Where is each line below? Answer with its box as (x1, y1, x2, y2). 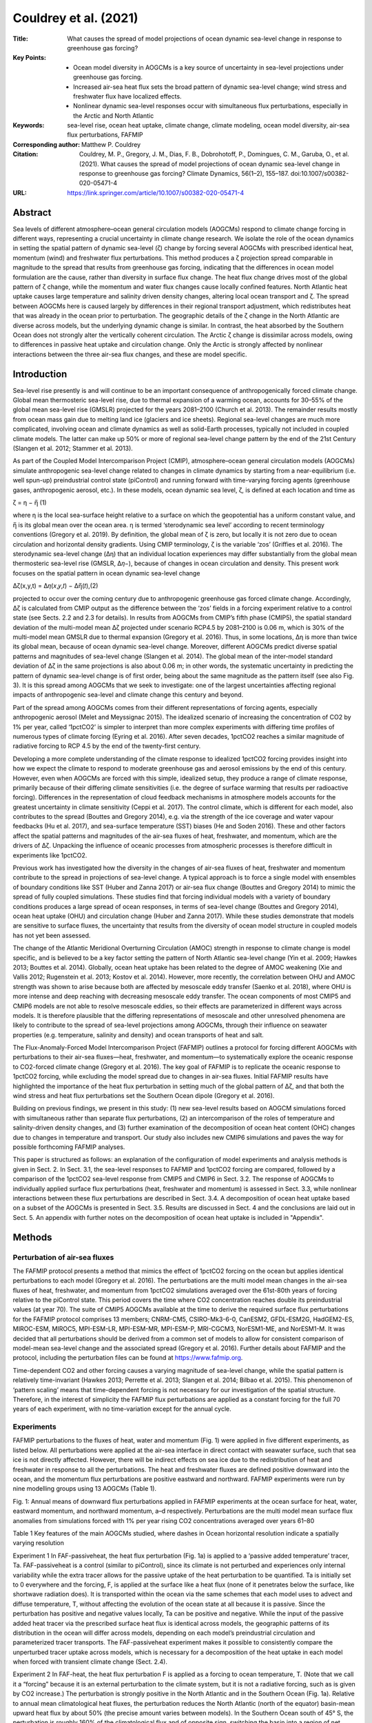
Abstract (12, 207, 52, 218)
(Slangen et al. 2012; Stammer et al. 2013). (12, 445, 134, 453)
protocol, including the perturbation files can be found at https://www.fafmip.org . (12, 1354, 243, 1362)
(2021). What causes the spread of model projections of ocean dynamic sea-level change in (79, 159, 340, 168)
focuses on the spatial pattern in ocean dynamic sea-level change (12, 569, 200, 577)
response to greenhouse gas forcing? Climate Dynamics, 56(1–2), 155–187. (79, 170, 289, 178)
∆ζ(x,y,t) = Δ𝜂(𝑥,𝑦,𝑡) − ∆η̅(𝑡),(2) (12, 582, 99, 590)
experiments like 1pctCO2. (12, 851, 87, 859)
